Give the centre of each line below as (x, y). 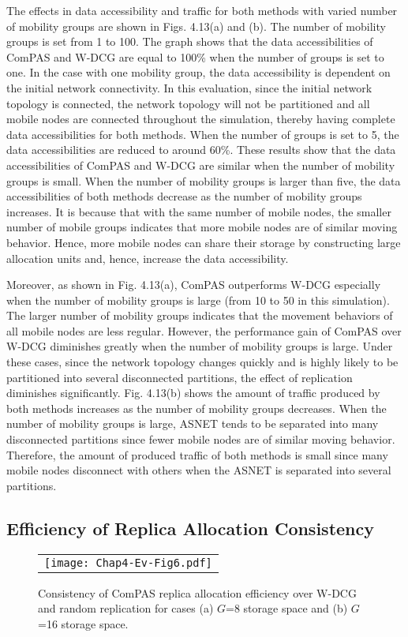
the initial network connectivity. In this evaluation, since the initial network (189, 87)
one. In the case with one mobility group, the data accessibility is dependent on (198, 72)
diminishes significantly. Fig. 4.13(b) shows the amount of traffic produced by (193, 393)
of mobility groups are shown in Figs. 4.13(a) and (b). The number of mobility (196, 26)
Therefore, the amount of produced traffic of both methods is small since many (197, 454)
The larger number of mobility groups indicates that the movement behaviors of (200, 315)
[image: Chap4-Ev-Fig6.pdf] (128, 562)
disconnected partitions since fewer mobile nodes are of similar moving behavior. (201, 439)
